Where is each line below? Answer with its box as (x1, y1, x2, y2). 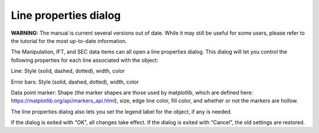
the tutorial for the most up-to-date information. (11, 37, 127, 44)
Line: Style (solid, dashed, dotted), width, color (11, 68, 125, 75)
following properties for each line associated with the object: (11, 56, 159, 64)
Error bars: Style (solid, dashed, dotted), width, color (11, 78, 139, 85)
